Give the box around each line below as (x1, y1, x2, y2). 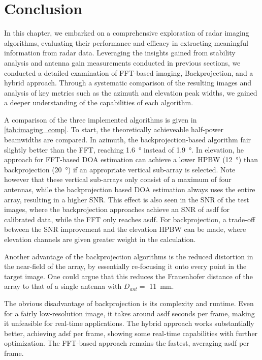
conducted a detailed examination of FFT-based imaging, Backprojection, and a (4, 67, 253, 78)
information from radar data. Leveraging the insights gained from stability (4, 47, 236, 58)
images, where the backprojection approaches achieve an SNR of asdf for (4, 204, 230, 215)
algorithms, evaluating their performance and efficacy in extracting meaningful (4, 37, 248, 48)
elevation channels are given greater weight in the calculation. (4, 234, 196, 244)
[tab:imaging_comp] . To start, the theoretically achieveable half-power (4, 124, 223, 135)
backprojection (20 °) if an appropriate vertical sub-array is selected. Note (4, 164, 236, 174)
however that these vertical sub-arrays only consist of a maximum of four (4, 174, 232, 185)
